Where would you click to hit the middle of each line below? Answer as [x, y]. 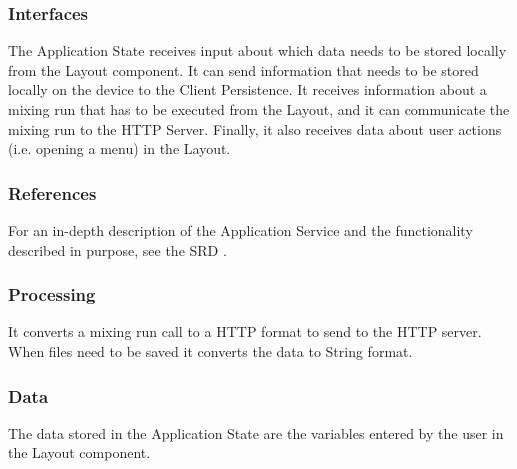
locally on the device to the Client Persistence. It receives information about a [247, 89]
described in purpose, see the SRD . [117, 249]
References [52, 192]
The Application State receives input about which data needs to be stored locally [257, 50]
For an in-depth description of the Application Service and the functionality [240, 230]
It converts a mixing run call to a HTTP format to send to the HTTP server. [245, 331]
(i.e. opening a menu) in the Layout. [119, 148]
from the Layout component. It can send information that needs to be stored [243, 69]
